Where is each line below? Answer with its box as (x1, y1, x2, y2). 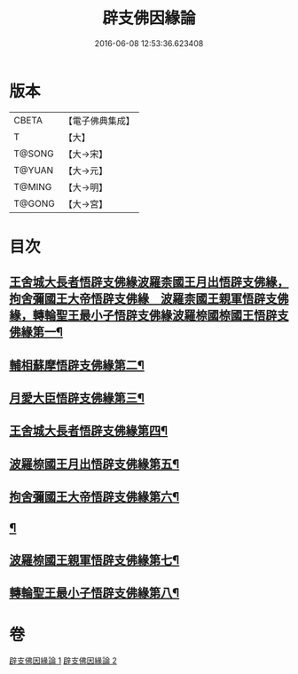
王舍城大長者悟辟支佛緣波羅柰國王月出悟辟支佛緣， (9, 274, 289, 289)
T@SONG (13, 147, 55, 160)
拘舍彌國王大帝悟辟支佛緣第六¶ (9, 489, 180, 504)
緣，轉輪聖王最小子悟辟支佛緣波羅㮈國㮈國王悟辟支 (9, 308, 289, 323)
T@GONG (13, 197, 55, 210)
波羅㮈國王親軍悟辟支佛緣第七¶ (9, 552, 180, 567)
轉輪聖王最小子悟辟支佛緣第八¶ (9, 585, 180, 600)
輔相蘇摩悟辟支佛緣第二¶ (9, 357, 145, 373)
